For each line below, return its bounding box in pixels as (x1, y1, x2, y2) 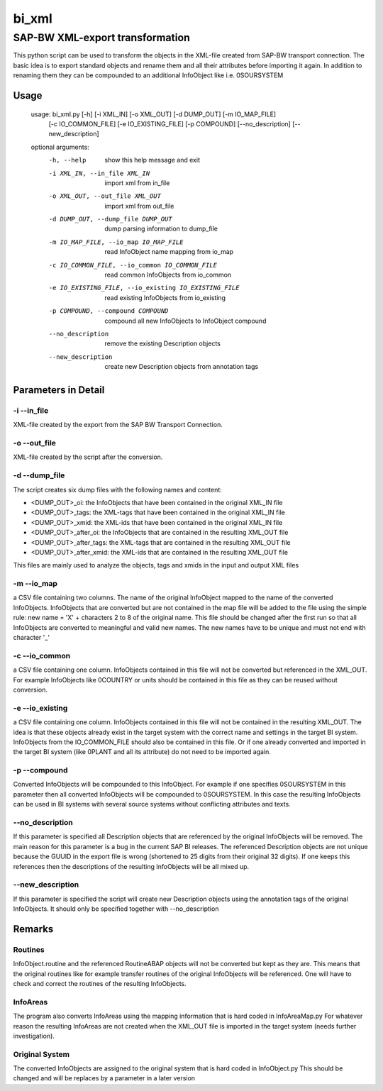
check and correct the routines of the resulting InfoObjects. (13, 979, 187, 987)
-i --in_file (13, 405, 49, 415)
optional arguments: (30, 143, 90, 151)
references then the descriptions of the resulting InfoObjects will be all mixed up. (13, 862, 250, 870)
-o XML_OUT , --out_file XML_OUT (48, 192, 161, 200)
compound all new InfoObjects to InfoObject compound (104, 316, 267, 325)
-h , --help (48, 156, 87, 165)
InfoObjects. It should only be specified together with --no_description (13, 904, 219, 913)
